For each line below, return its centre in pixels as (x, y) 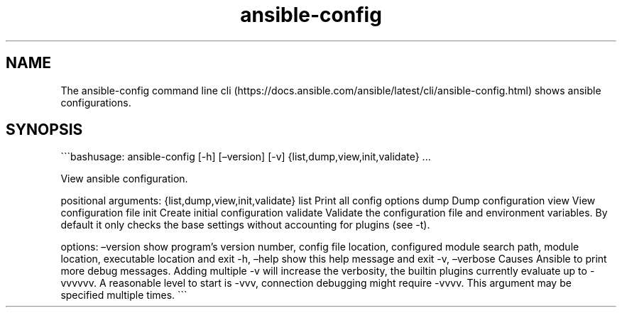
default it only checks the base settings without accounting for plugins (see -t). (245, 225)
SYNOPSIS (44, 130)
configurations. (96, 102)
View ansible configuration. (124, 179)
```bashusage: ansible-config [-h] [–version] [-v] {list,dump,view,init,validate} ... (246, 157)
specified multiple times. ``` (124, 295)
